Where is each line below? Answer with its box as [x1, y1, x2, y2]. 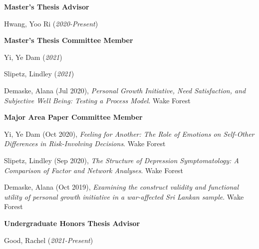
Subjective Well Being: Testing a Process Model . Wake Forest [4, 95, 191, 105]
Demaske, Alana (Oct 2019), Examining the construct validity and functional [4, 182, 239, 192]
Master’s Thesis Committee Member [4, 35, 133, 45]
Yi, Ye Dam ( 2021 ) [4, 51, 62, 62]
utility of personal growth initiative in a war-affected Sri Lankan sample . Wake [4, 191, 244, 202]
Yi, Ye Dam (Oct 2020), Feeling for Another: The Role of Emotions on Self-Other [4, 128, 255, 139]
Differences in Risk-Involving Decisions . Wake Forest [4, 138, 166, 149]
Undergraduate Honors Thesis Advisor [4, 218, 140, 228]
